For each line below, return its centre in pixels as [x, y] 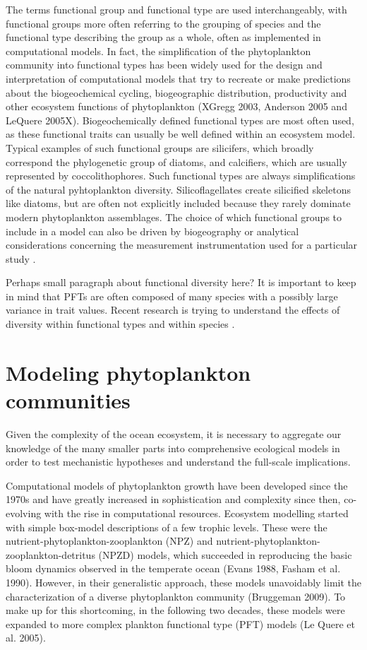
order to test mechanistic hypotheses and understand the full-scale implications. [178, 462]
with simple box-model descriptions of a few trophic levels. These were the [167, 527]
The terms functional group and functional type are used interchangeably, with [176, 9]
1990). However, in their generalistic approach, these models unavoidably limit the [183, 582]
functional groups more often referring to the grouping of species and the [163, 23]
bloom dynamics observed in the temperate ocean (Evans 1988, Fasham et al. [173, 568]
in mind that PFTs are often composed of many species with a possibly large [172, 296]
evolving [24, 513]
